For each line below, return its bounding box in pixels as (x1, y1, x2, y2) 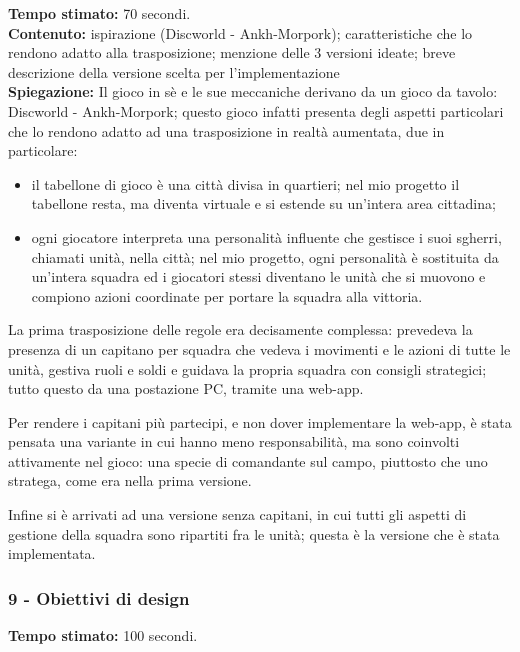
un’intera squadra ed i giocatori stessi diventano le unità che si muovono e (31, 266, 486, 287)
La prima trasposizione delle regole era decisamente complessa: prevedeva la (8, 319, 473, 340)
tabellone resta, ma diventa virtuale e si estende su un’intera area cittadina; (31, 193, 496, 214)
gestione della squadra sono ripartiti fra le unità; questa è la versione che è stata (8, 523, 500, 544)
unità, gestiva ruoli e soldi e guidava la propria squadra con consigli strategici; (8, 358, 487, 379)
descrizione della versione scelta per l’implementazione (8, 61, 340, 82)
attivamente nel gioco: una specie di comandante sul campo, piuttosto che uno (8, 450, 488, 471)
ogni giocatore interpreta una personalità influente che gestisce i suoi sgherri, (31, 226, 502, 247)
